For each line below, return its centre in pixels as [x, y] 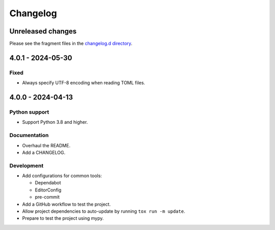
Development [26, 166]
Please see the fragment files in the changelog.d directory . [71, 44]
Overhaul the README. [46, 145]
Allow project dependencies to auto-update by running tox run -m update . [104, 211]
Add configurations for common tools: [62, 176]
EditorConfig [48, 190]
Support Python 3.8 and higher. [55, 122]
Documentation [29, 136]
